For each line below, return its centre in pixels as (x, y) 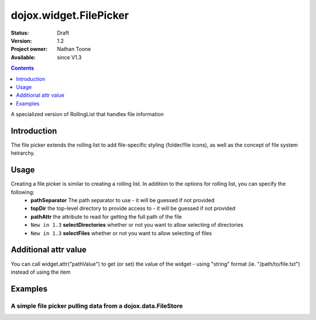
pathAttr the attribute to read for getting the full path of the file (107, 216)
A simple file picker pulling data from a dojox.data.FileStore (97, 306)
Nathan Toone (74, 49)
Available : (23, 57)
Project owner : (29, 49)
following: (23, 192)
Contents (23, 68)
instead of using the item (41, 272)
